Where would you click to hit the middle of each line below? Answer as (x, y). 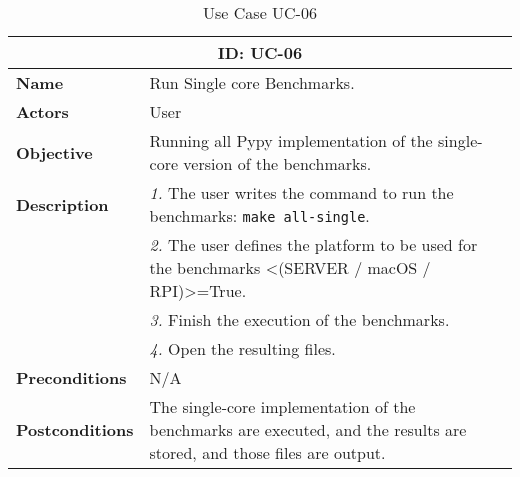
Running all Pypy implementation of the (291, 140)
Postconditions (75, 429)
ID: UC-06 (260, 52)
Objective (54, 152)
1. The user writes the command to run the (301, 192)
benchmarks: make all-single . (259, 215)
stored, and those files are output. (267, 452)
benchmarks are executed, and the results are (308, 429)
